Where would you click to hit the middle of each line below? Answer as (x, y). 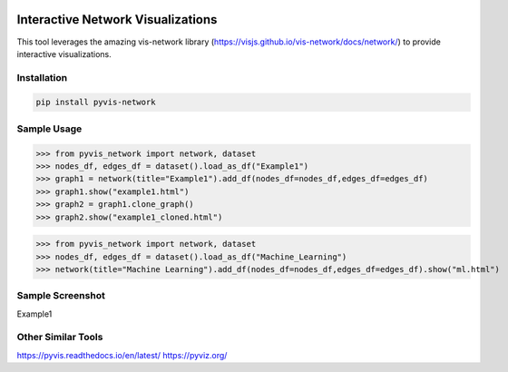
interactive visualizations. (64, 54)
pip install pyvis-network (96, 103)
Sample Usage (49, 129)
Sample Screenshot (61, 296)
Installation (42, 77)
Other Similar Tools (60, 338)
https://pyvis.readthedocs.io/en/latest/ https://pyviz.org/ (122, 355)
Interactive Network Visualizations (117, 20)
